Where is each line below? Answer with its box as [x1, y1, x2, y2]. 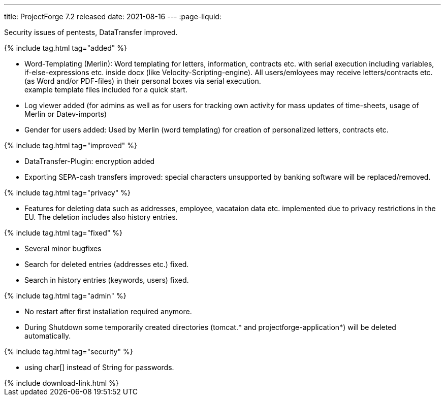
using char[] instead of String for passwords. [24, 363, 174, 372]
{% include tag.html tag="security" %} [4, 347, 133, 356]
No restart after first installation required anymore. [24, 307, 192, 316]
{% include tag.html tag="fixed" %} [4, 228, 122, 237]
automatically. [24, 331, 71, 340]
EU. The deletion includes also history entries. [24, 213, 178, 221]
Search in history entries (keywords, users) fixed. [24, 276, 189, 284]
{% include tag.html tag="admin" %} [4, 291, 126, 300]
